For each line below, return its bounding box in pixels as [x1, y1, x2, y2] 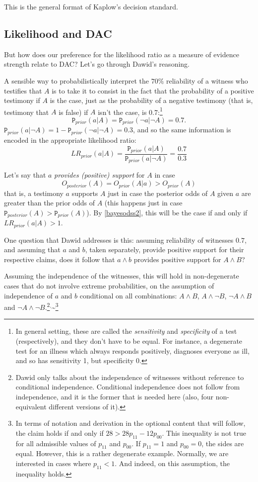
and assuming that [4, 244, 61, 255]
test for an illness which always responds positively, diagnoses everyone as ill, [15, 345, 250, 356]
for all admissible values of [15, 438, 96, 448]
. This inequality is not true [162, 427, 246, 438]
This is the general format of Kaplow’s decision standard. [4, 1, 178, 11]
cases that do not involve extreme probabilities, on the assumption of [4, 280, 214, 290]
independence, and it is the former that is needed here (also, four [15, 391, 214, 401]
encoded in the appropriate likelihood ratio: [4, 134, 136, 145]
